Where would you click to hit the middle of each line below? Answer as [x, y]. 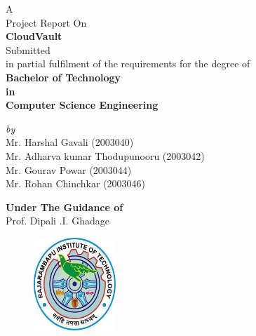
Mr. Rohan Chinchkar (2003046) [76, 183]
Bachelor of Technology [63, 77]
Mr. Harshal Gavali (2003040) [70, 142]
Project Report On [46, 22]
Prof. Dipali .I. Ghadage [58, 221]
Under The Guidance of [65, 207]
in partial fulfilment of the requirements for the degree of [128, 63]
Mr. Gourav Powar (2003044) [69, 169]
